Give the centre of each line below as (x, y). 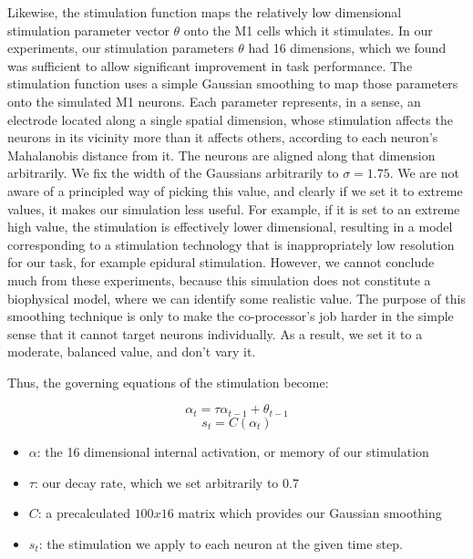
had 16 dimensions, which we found (347, 48)
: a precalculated (84, 513)
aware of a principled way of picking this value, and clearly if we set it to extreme (235, 190)
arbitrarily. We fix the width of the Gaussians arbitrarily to (173, 173)
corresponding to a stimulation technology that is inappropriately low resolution (231, 244)
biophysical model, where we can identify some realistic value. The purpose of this (236, 298)
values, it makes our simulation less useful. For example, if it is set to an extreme (234, 208)
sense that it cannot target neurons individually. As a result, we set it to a (215, 333)
